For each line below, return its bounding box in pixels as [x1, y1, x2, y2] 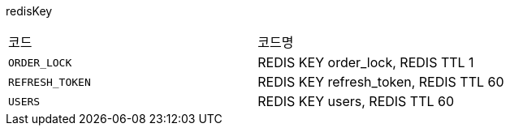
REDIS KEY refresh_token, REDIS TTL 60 [257, 74, 504, 90]
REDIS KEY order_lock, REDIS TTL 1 [257, 54, 474, 70]
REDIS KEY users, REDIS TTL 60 [257, 93, 455, 109]
